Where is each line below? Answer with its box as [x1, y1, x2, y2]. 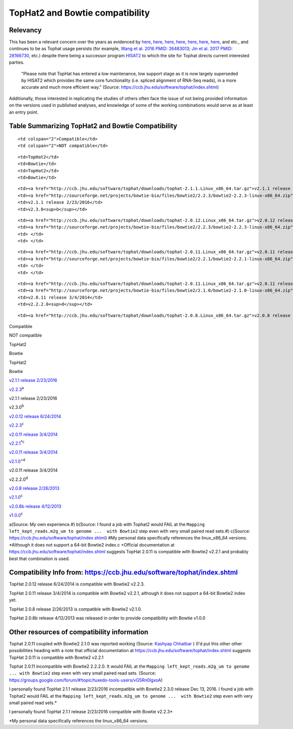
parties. [9, 59, 24, 66]
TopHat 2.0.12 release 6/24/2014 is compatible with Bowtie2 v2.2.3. [9, 581, 145, 587]
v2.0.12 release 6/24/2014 [9, 413, 62, 419]
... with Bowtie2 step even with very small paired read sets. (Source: [9, 670, 156, 676]
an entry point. [9, 109, 39, 115]
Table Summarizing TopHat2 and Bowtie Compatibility [9, 122, 178, 130]
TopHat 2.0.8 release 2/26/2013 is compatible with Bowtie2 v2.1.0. [9, 606, 142, 612]
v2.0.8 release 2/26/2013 [9, 485, 60, 491]
